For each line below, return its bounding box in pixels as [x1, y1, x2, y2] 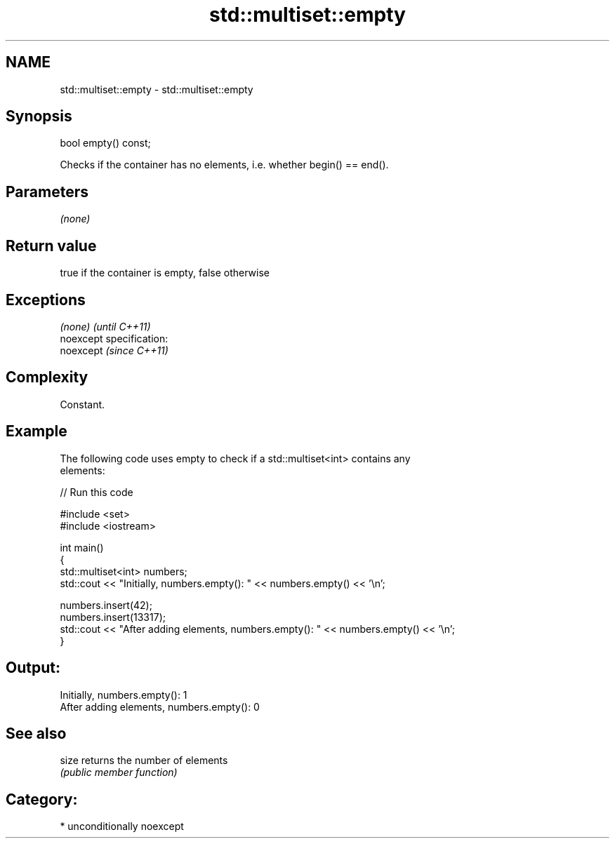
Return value [6, 236, 97, 255]
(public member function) [60, 766, 178, 779]
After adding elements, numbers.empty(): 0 [60, 700, 260, 713]
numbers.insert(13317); [60, 610, 166, 623]
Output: [6, 659, 60, 677]
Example [6, 422, 67, 441]
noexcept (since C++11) [60, 344, 168, 356]
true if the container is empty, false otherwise [60, 267, 270, 279]
